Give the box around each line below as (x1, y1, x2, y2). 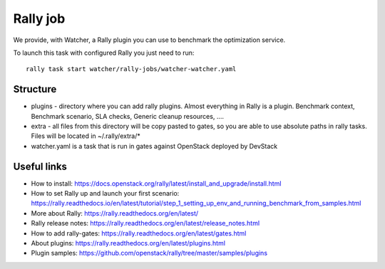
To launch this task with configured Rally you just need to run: (13, 48, 195, 57)
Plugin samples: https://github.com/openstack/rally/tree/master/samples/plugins (31, 249, 267, 258)
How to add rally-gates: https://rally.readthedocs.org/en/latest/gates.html (31, 228, 247, 238)
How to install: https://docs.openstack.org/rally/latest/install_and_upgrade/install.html (31, 179, 282, 188)
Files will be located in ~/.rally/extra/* (31, 132, 140, 140)
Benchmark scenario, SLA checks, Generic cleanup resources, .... (31, 112, 225, 120)
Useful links (13, 160, 68, 172)
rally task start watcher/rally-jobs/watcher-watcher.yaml (26, 65, 237, 73)
